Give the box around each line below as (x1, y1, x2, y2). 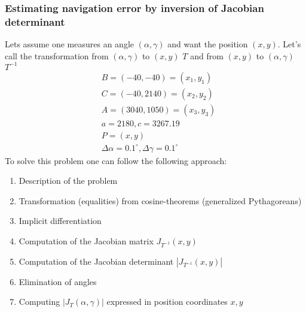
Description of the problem (19, 174, 118, 187)
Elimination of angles (19, 275, 97, 287)
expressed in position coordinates (106, 295, 228, 308)
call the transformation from (5, 49, 109, 62)
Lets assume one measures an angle (5, 38, 134, 50)
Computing (19, 295, 60, 308)
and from (190, 49, 224, 62)
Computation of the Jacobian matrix (19, 234, 154, 247)
